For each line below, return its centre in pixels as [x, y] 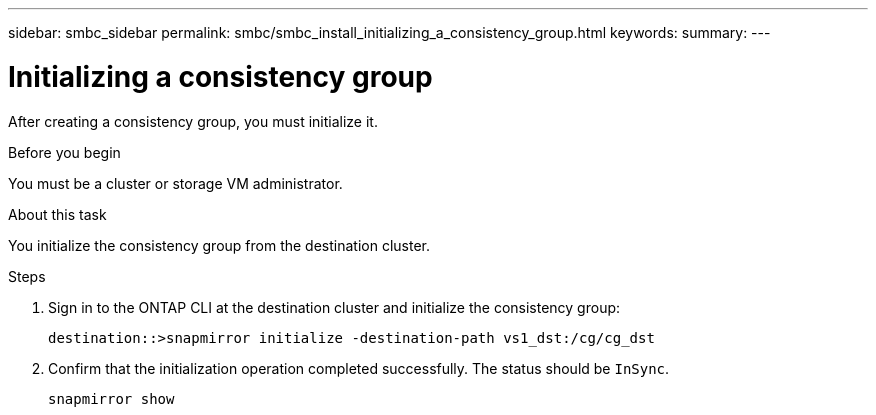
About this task [57, 214]
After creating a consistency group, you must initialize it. [193, 121]
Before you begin [64, 152]
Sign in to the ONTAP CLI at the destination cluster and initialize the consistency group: [334, 307]
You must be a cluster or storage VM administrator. [175, 183]
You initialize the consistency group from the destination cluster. [219, 245]
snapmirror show [111, 398]
